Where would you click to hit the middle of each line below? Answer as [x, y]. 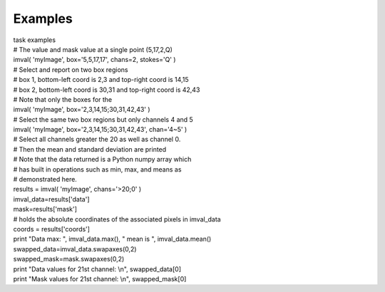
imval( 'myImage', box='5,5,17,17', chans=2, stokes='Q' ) [94, 60]
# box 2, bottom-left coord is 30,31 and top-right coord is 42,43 [107, 90]
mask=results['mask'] [45, 209]
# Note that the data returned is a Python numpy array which [102, 160]
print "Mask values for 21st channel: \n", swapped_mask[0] [100, 278]
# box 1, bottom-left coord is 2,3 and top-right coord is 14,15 [101, 80]
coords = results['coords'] [52, 229]
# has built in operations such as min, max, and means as [97, 169]
